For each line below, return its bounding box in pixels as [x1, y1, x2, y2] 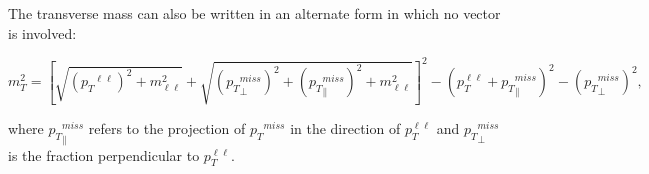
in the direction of [290, 118, 401, 138]
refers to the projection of [88, 118, 246, 138]
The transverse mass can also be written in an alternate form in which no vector [8, 3, 501, 23]
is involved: [8, 22, 77, 43]
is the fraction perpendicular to [8, 144, 200, 165]
